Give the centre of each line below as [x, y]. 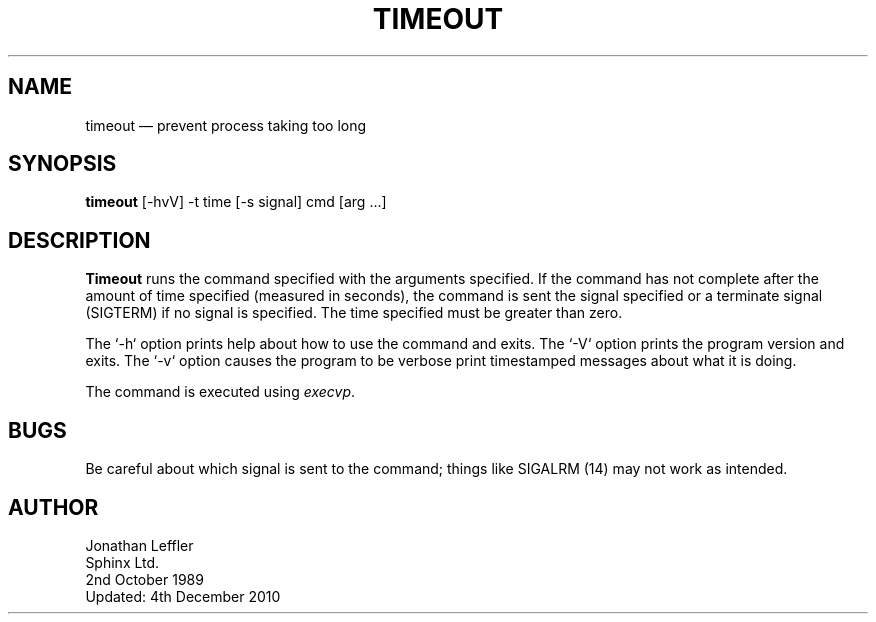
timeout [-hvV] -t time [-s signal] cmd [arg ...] [236, 202]
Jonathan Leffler [139, 545]
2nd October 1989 [144, 579]
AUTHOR [53, 507]
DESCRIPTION [79, 240]
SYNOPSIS [62, 164]
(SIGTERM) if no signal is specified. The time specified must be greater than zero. [354, 313]
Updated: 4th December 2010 [183, 596]
